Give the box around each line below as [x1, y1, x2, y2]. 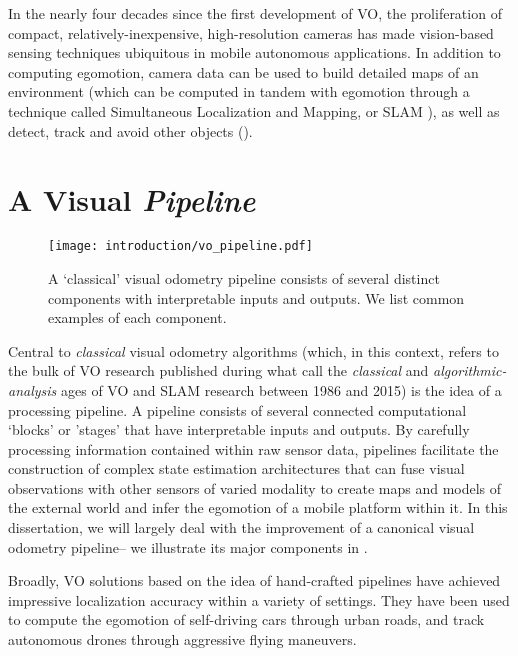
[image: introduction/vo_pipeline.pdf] [48, 239, 313, 254]
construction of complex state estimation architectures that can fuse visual [8, 458, 465, 479]
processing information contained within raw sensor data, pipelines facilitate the [8, 438, 499, 459]
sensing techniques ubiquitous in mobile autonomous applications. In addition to [8, 42, 501, 63]
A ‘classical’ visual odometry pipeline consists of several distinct [48, 267, 440, 288]
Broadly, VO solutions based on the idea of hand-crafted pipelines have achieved [8, 570, 501, 591]
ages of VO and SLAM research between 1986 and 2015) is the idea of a [60, 379, 502, 400]
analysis [8, 379, 57, 400]
